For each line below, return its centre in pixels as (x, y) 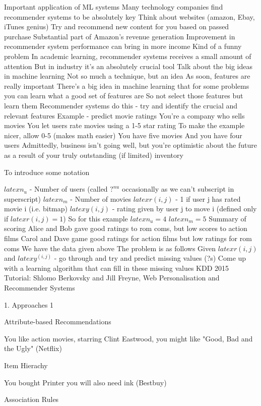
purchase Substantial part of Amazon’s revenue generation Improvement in (120, 36)
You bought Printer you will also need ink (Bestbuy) (85, 382)
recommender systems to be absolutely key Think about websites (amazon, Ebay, (129, 16)
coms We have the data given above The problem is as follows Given (110, 248)
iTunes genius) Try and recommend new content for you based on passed (117, 26)
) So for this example (95, 218)
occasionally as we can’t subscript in (178, 189)
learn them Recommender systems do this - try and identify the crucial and (121, 105)
